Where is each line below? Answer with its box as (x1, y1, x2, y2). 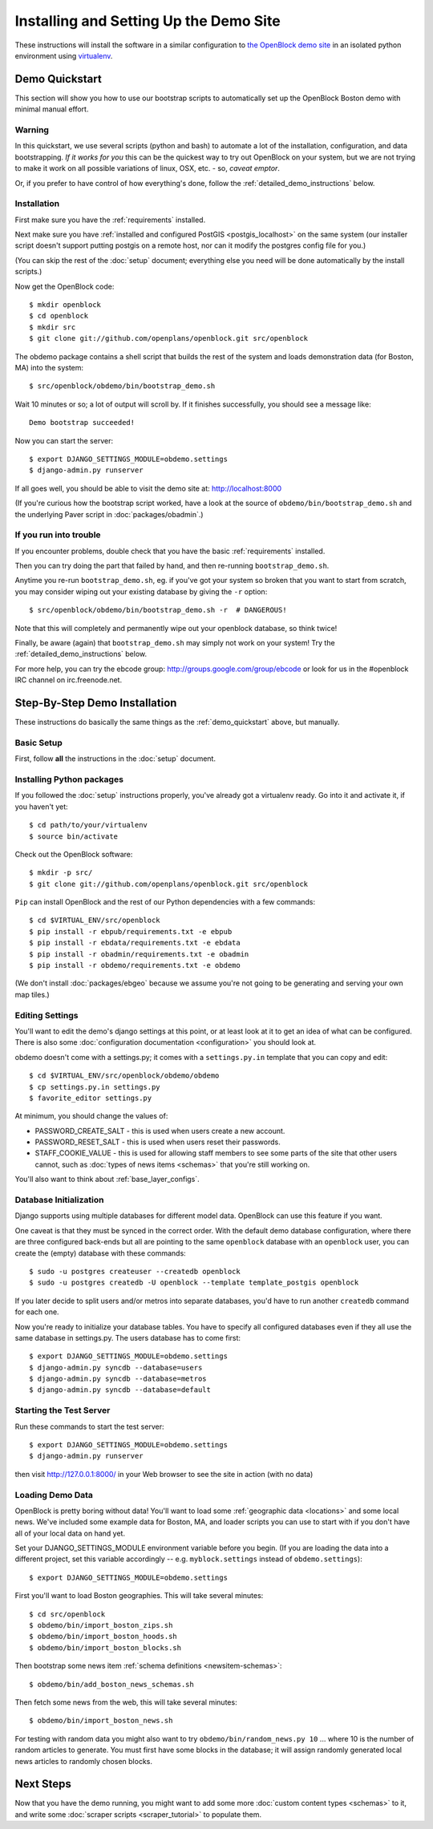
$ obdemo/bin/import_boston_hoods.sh (29, 1632, 178, 1641)
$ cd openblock (29, 311, 89, 321)
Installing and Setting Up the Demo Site (14, 12, 281, 30)
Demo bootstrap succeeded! (29, 418, 136, 427)
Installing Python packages (14, 774, 124, 785)
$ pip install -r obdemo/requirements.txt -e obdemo (29, 961, 241, 970)
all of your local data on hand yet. (14, 1528, 126, 1538)
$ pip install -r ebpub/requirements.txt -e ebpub (29, 927, 233, 936)
